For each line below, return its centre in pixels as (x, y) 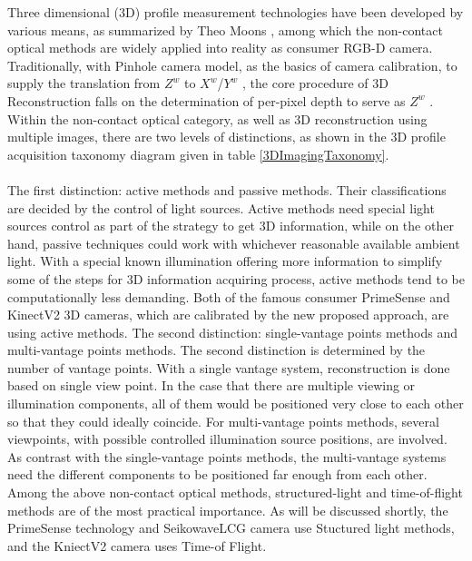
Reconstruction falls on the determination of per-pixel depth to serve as (206, 100)
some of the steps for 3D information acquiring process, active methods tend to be (236, 278)
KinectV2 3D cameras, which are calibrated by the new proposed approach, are (228, 315)
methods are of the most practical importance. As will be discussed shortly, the (228, 510)
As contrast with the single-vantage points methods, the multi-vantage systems (227, 456)
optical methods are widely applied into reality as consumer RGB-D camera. (220, 48)
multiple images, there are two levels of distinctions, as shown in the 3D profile (226, 137)
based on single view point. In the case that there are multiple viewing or (211, 385)
